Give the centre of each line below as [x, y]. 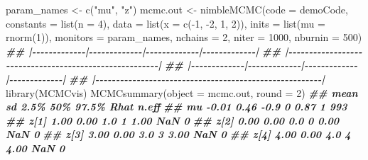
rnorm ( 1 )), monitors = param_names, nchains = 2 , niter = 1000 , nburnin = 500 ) [184, 37]
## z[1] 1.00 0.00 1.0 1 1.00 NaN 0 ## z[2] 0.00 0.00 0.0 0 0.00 [173, 120]
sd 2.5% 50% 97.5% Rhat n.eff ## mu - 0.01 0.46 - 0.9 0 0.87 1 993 [177, 107]
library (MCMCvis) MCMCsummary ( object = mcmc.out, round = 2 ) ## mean [182, 92]
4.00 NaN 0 [36, 148]
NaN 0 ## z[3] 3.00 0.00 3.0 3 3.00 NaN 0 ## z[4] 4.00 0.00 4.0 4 [178, 134]
